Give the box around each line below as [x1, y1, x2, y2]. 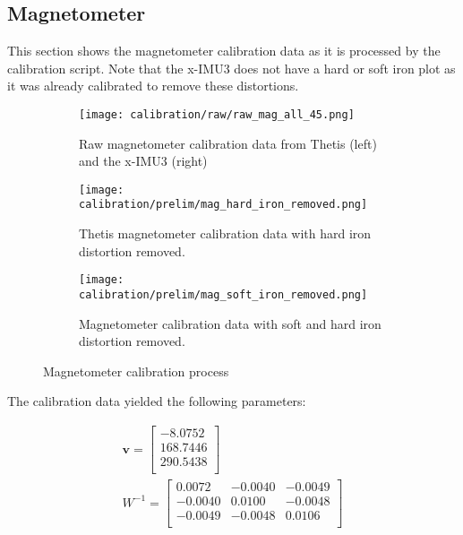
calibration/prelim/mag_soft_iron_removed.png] [79, 288, 368, 301]
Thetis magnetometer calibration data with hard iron [79, 224, 372, 243]
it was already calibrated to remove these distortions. [7, 76, 299, 95]
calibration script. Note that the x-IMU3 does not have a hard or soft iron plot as [7, 58, 456, 77]
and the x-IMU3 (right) [79, 151, 208, 170]
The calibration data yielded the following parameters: [7, 392, 306, 410]
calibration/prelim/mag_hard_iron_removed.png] [79, 198, 368, 211]
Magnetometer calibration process [43, 361, 229, 380]
